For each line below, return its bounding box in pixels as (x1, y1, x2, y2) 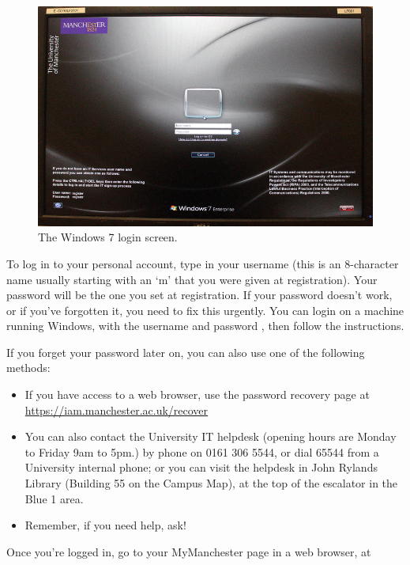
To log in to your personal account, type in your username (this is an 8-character (6, 255, 399, 271)
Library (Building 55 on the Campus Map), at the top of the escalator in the (24, 475, 398, 491)
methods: (6, 359, 51, 376)
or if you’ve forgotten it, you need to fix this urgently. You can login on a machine (6, 301, 404, 318)
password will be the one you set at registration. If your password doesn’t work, (6, 286, 393, 303)
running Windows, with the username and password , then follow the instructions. (6, 317, 404, 334)
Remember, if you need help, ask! (24, 517, 186, 533)
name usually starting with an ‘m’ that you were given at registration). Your (6, 271, 378, 287)
